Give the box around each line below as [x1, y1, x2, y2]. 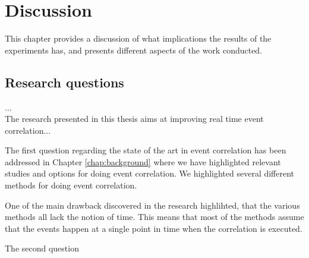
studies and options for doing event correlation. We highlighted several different [5, 167, 295, 180]
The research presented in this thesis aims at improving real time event [5, 112, 264, 125]
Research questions [5, 73, 124, 91]
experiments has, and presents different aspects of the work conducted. [5, 43, 263, 56]
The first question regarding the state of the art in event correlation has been [5, 144, 286, 156]
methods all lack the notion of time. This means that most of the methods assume [5, 210, 304, 223]
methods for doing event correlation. [5, 179, 137, 191]
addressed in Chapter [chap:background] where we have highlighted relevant [5, 155, 281, 168]
